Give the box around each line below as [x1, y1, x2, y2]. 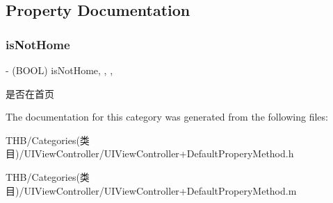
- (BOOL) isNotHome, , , [6, 63, 113, 77]
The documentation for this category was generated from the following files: [6, 109, 328, 124]
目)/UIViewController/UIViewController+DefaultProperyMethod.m [6, 183, 297, 197]
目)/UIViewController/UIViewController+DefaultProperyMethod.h [6, 146, 294, 161]
